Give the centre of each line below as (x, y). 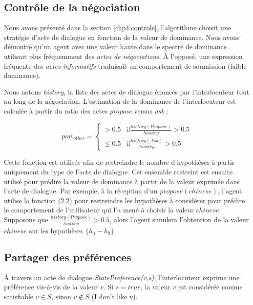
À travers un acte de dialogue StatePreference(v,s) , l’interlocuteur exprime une (122, 277)
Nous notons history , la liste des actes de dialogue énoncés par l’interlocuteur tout (127, 91)
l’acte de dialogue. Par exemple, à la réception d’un (81, 191)
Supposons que (26, 219)
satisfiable (19, 296)
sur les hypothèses (56, 230)
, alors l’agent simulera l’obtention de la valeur (179, 219)
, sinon (61, 296)
